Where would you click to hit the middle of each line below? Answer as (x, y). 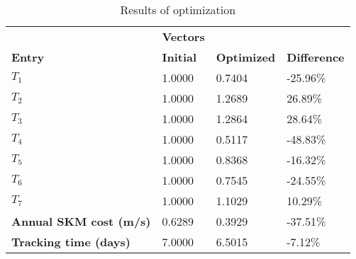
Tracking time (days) (71, 242)
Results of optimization (178, 10)
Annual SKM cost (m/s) (81, 221)
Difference (316, 57)
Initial (179, 57)
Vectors (183, 36)
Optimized (246, 57)
